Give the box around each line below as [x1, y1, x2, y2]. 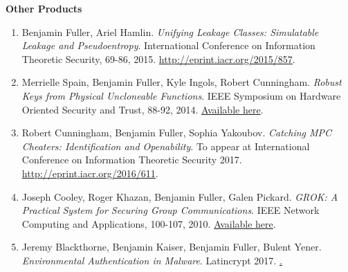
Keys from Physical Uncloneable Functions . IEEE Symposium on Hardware [21, 88, 341, 102]
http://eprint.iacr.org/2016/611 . [21, 165, 158, 180]
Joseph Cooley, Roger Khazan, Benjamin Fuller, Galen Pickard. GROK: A [21, 189, 338, 203]
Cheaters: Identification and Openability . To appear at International [21, 138, 310, 153]
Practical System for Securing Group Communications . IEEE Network [21, 203, 320, 217]
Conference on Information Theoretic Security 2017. [21, 152, 242, 167]
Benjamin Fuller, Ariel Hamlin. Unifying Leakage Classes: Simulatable [21, 24, 319, 39]
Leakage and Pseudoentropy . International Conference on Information [21, 38, 315, 53]
